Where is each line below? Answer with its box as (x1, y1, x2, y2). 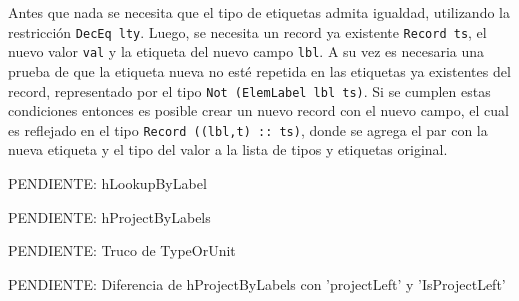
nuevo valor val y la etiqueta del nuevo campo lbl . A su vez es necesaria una (8, 41, 485, 62)
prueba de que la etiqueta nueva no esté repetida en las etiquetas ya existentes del (8, 60, 511, 81)
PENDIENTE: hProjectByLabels (8, 206, 211, 227)
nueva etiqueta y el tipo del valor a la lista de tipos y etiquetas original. (8, 139, 448, 160)
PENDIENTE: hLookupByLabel (8, 173, 207, 193)
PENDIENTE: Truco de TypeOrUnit (8, 240, 236, 261)
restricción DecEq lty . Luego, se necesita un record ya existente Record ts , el (8, 21, 487, 42)
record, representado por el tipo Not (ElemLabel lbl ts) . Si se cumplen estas (8, 80, 491, 101)
